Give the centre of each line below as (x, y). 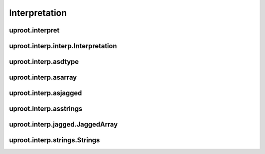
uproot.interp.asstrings (46, 109)
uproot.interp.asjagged (45, 93)
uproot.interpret (34, 30)
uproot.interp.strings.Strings (54, 140)
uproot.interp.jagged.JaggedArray (63, 125)
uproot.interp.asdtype (44, 62)
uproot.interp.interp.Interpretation (63, 46)
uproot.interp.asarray (43, 77)
